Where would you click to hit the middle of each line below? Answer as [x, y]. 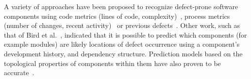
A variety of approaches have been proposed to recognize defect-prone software [121, 6]
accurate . [19, 72]
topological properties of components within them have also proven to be [112, 63]
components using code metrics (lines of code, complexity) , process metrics [117, 16]
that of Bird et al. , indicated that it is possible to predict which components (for [125, 34]
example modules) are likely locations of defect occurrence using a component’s [122, 44]
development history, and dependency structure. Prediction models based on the [123, 53]
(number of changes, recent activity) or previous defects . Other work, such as [122, 25]
